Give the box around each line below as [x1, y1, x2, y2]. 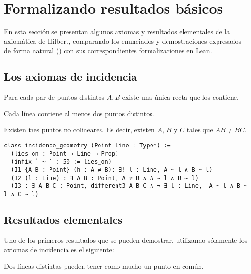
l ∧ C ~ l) [4, 190, 39, 198]
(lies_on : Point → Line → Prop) [11, 150, 119, 157]
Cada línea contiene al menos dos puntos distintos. [4, 108, 154, 118]
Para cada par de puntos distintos [4, 92, 105, 102]
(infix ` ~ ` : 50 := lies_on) [11, 158, 112, 165]
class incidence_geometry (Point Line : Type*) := [4, 142, 171, 149]
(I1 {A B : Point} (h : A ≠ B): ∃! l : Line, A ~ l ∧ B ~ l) [11, 166, 213, 173]
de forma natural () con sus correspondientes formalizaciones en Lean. [4, 45, 212, 55]
